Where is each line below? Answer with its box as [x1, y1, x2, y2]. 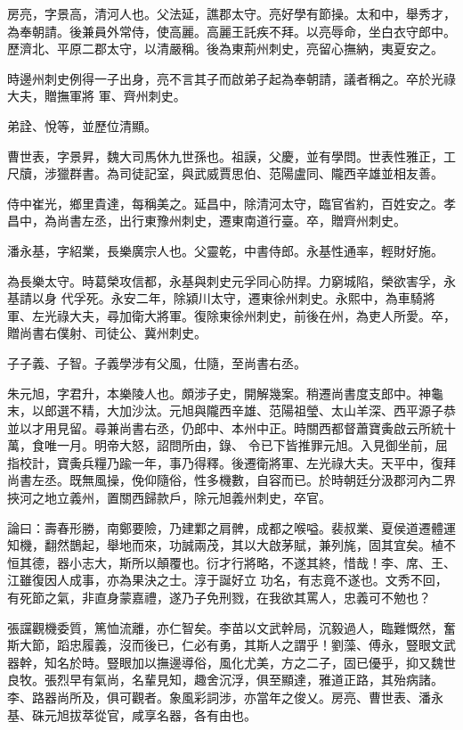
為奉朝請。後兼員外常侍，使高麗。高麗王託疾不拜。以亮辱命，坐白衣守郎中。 [7, 21, 456, 40]
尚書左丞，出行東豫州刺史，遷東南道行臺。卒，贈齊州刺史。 [56, 211, 406, 230]
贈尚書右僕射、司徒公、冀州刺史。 [7, 324, 207, 342]
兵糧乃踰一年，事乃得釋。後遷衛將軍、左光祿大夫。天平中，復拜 [81, 453, 456, 472]
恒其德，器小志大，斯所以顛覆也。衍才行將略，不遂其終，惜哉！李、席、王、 [7, 553, 456, 571]
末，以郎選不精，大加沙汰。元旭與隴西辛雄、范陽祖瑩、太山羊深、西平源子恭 [7, 401, 456, 420]
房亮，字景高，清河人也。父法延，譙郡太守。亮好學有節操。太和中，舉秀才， [7, 4, 456, 22]
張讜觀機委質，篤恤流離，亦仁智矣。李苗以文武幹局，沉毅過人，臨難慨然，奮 [7, 618, 456, 636]
